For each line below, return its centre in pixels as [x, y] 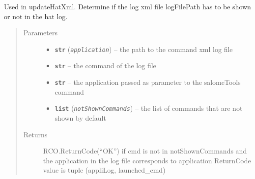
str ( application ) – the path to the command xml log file [144, 49]
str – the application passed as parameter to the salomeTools [148, 82]
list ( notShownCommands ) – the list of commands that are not [149, 108]
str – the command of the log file [105, 65]
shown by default [80, 118]
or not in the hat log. [36, 16]
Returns [35, 134]
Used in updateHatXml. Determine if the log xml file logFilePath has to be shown [127, 6]
